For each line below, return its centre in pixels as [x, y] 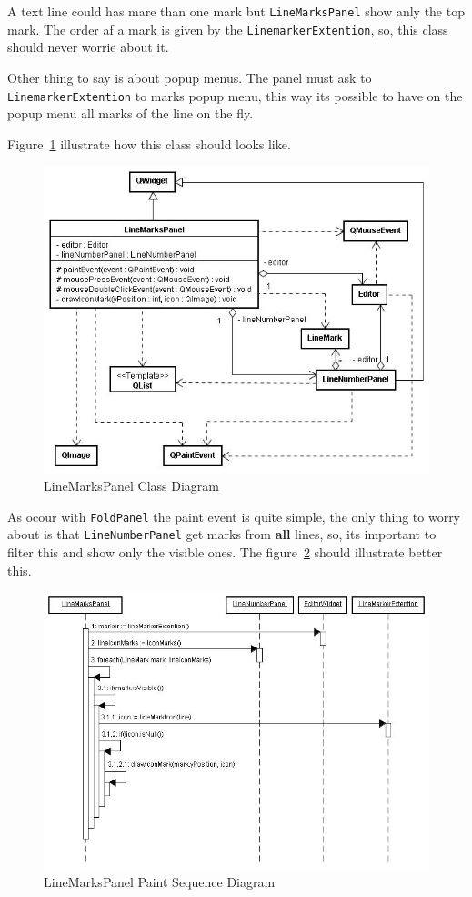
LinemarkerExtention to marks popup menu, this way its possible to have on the [235, 95]
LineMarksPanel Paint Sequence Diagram [160, 882]
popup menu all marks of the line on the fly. [131, 113]
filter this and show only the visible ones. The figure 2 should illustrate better [225, 552]
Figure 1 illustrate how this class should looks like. [149, 143]
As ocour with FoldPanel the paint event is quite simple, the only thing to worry [234, 516]
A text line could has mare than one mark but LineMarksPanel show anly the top [236, 11]
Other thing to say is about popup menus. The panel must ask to [190, 77]
